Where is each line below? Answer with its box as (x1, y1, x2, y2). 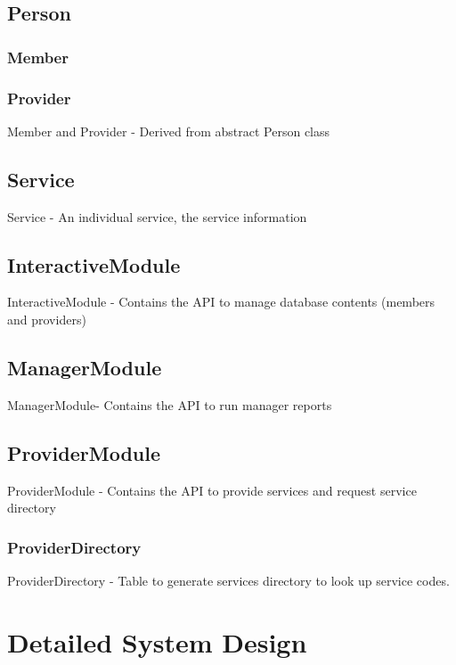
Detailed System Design (7, 623, 307, 660)
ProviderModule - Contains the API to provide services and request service (7, 480, 417, 499)
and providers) (7, 310, 86, 329)
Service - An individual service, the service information (7, 207, 307, 226)
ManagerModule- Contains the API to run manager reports (7, 395, 332, 414)
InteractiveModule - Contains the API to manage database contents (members (7, 292, 436, 311)
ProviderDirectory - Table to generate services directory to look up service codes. (7, 571, 450, 590)
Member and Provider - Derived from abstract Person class (7, 121, 330, 140)
